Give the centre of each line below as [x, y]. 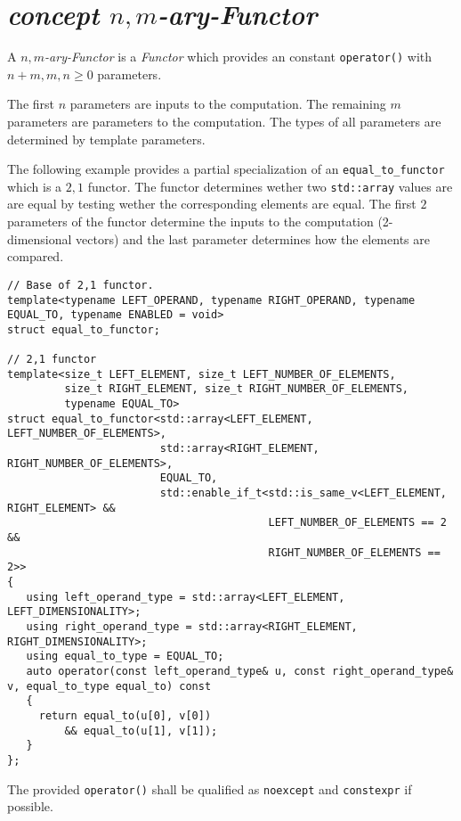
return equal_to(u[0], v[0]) [125, 715]
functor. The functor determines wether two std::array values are [270, 186]
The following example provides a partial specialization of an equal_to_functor [226, 169]
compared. [36, 256]
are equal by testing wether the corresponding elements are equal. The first [212, 204]
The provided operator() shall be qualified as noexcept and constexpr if [210, 788]
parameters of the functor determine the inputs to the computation [190, 222]
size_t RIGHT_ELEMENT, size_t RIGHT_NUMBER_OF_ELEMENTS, [237, 389]
